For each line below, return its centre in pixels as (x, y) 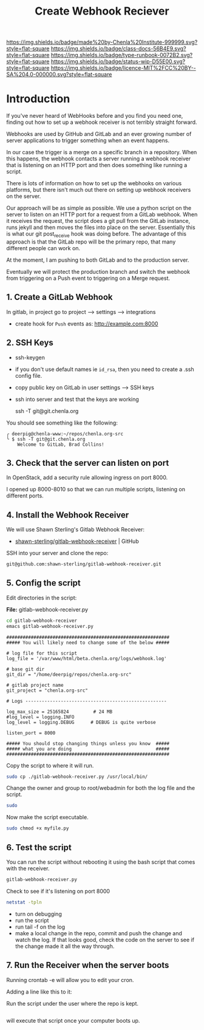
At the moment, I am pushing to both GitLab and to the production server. (98, 260)
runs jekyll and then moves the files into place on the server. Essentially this (101, 227)
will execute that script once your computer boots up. (73, 1020)
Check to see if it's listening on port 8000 (58, 891)
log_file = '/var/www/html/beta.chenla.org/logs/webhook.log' (87, 658)
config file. (29, 375)
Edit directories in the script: (42, 598)
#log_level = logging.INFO (40, 717)
